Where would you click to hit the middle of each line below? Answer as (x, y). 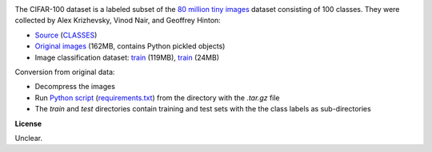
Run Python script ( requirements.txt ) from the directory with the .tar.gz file (157, 97)
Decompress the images (75, 87)
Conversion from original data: (65, 72)
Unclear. (29, 138)
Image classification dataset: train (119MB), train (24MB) (127, 57)
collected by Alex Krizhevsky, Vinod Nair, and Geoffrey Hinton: (118, 21)
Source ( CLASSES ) (66, 35)
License (28, 123)
